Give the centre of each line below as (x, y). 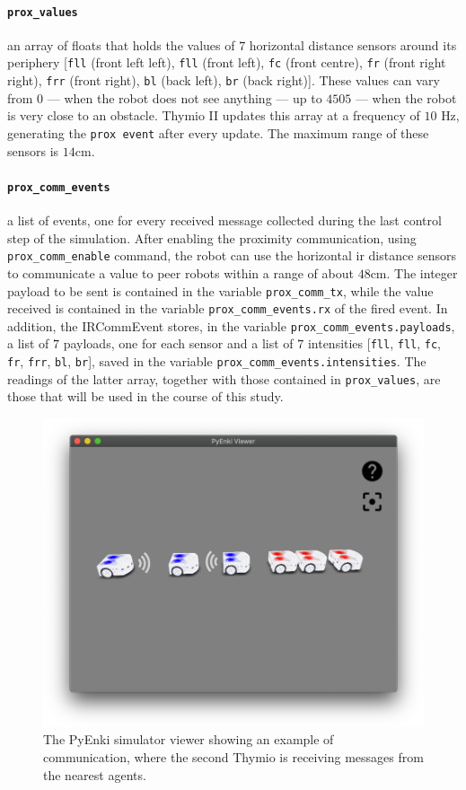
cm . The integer (414, 272)
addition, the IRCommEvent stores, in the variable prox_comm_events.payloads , (231, 325)
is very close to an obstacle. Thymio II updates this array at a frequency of (214, 115)
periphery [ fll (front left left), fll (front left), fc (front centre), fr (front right (227, 62)
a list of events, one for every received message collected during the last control (224, 220)
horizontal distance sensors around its (353, 44)
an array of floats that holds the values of (121, 44)
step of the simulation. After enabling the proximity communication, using (212, 237)
